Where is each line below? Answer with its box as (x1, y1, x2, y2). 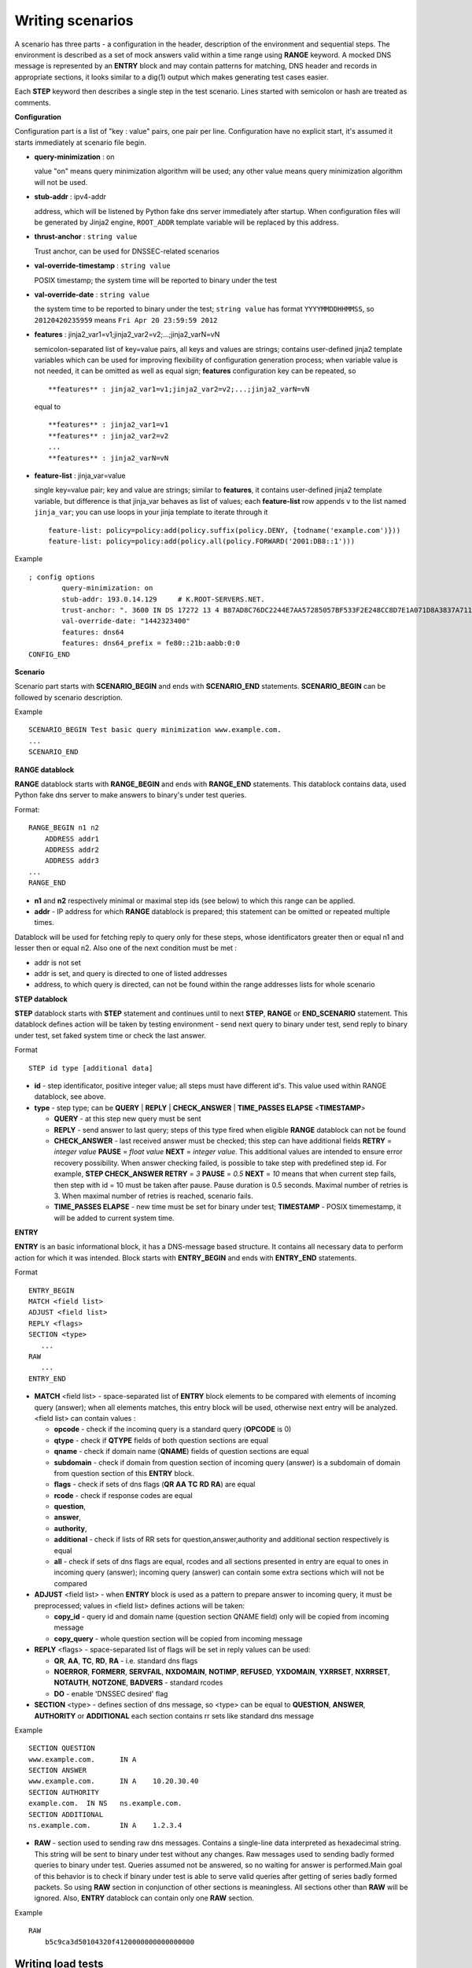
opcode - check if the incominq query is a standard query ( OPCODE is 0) (53, 1425, 292, 1434)
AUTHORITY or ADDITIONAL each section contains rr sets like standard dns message (34, 1711, 315, 1720)
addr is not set (34, 957, 82, 967)
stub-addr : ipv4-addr (34, 192, 106, 202)
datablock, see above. (34, 1092, 106, 1101)
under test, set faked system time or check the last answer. (14, 1030, 206, 1040)
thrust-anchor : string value (34, 232, 138, 242)
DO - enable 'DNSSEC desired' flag (53, 1689, 168, 1698)
